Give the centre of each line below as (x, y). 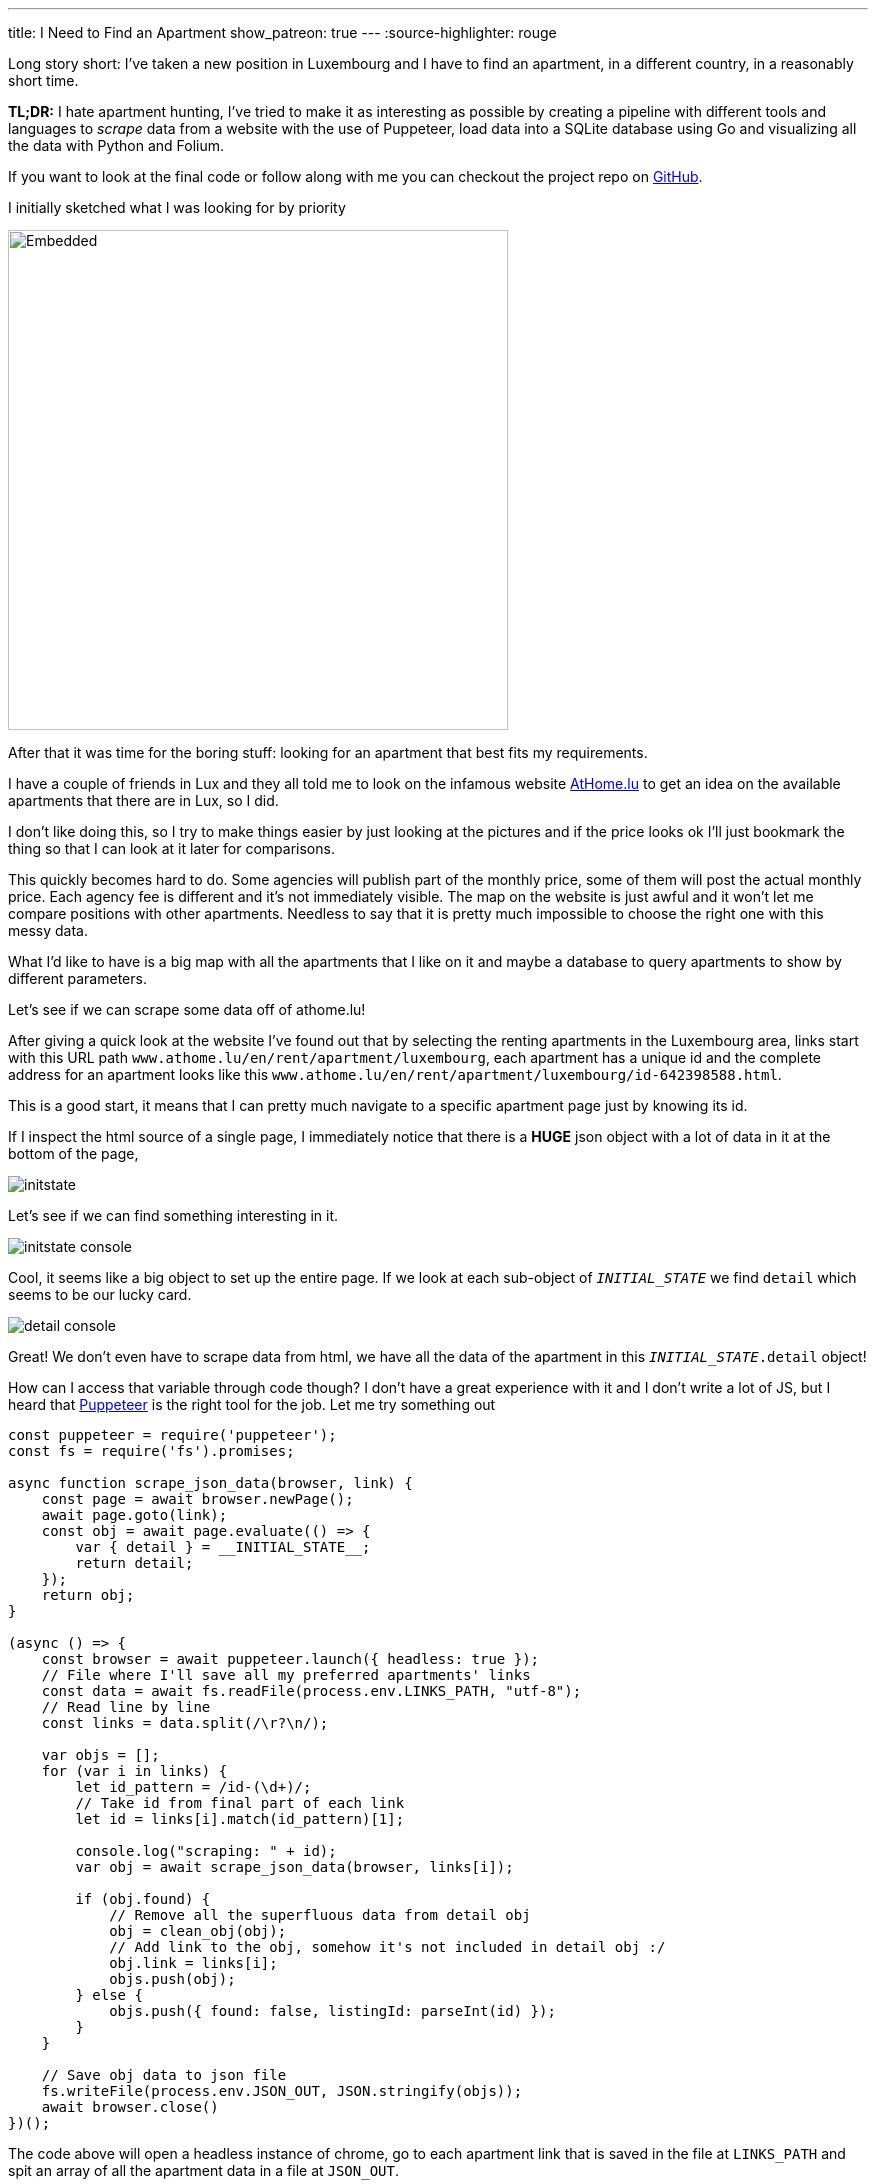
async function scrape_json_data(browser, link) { (210, 1483)
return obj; (88, 1595)
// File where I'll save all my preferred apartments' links (286, 1675)
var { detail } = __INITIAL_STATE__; (223, 1547)
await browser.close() (130, 2107)
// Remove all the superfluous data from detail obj (320, 1915)
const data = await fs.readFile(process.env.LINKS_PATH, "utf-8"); (311, 1691)
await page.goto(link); (134, 1515)
